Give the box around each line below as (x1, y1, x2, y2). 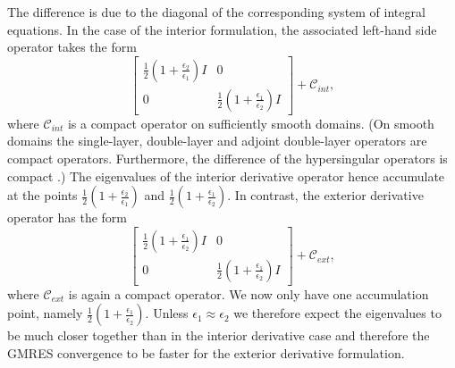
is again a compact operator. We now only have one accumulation (68, 284, 429, 303)
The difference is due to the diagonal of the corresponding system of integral (7, 3, 426, 21)
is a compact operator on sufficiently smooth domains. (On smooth (67, 113, 434, 132)
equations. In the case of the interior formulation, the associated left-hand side (7, 20, 437, 38)
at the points (7, 186, 78, 205)
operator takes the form (7, 38, 137, 56)
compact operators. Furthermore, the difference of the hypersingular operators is (7, 149, 448, 168)
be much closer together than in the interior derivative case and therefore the (7, 326, 430, 345)
